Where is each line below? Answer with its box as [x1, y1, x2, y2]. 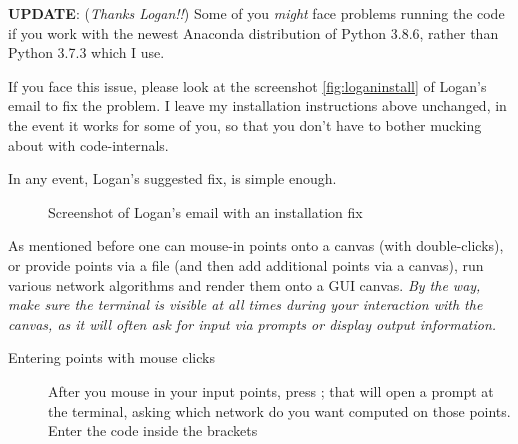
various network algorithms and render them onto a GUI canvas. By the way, [8, 274, 481, 295]
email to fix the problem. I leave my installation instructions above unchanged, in [8, 95, 507, 116]
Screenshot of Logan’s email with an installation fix [48, 201, 363, 222]
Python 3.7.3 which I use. [8, 42, 165, 63]
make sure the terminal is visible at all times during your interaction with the [8, 294, 483, 315]
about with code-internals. [8, 134, 169, 155]
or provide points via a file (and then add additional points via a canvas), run [8, 254, 484, 275]
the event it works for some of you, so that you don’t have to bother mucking [8, 114, 482, 135]
